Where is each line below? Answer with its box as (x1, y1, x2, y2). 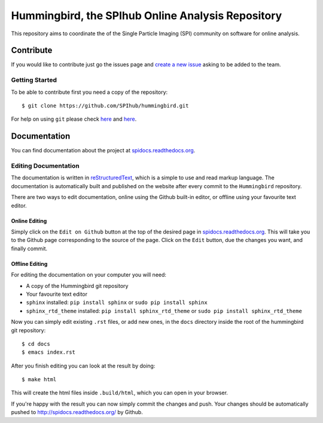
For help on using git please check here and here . (11, 115, 137, 122)
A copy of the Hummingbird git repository (26, 282, 129, 289)
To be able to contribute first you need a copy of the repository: (11, 88, 168, 96)
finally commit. (11, 245, 48, 252)
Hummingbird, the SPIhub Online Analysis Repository (11, 9, 282, 22)
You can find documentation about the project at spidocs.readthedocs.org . (11, 147, 196, 154)
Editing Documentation (11, 162, 80, 170)
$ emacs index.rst (22, 349, 76, 355)
